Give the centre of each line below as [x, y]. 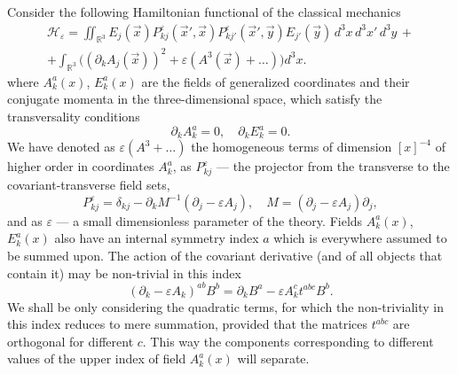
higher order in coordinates [81, 166]
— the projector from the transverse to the [333, 166]
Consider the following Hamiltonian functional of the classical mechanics [204, 12]
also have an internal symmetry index [157, 238]
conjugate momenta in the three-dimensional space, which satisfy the [195, 99]
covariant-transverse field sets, [89, 185]
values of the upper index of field [97, 358]
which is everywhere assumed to [360, 238]
